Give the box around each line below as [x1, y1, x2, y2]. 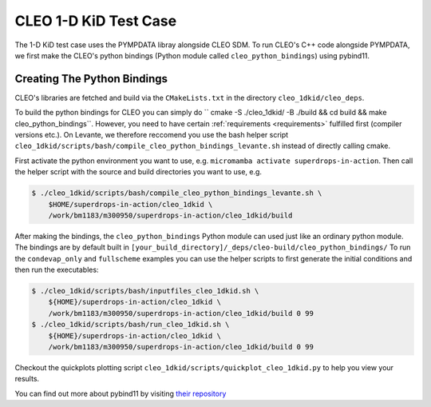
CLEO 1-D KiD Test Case [14, 12, 177, 30]
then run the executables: [14, 265, 99, 275]
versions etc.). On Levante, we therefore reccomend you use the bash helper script [14, 130, 289, 140]
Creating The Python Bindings [14, 72, 168, 86]
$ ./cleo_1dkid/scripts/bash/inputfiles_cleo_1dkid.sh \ [31, 286, 259, 296]
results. [14, 374, 40, 384]
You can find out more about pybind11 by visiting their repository [14, 389, 227, 398]
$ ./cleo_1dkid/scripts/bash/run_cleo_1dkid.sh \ [31, 320, 230, 329]
